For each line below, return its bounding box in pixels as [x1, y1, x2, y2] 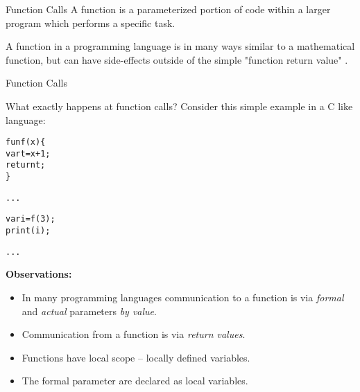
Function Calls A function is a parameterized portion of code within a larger [6, 2, 331, 16]
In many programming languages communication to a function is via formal [22, 290, 344, 304]
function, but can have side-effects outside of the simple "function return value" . [6, 52, 348, 66]
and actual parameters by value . [22, 303, 157, 318]
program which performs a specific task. [6, 15, 175, 30]
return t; [6, 160, 46, 170]
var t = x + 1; [6, 148, 51, 159]
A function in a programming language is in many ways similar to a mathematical [6, 39, 355, 53]
